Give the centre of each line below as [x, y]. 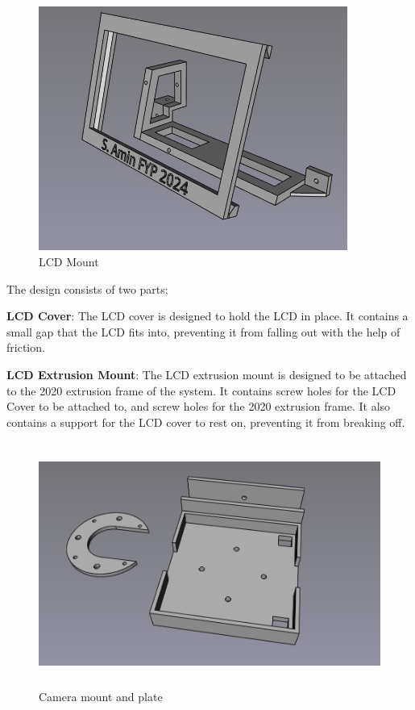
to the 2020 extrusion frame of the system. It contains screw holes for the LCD [201, 390]
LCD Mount [69, 261]
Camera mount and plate [101, 697]
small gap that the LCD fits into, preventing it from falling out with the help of [203, 331]
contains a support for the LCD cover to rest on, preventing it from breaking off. [206, 422]
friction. [26, 347]
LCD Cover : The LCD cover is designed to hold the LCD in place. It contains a [207, 316]
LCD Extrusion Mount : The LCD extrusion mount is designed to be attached [207, 374]
